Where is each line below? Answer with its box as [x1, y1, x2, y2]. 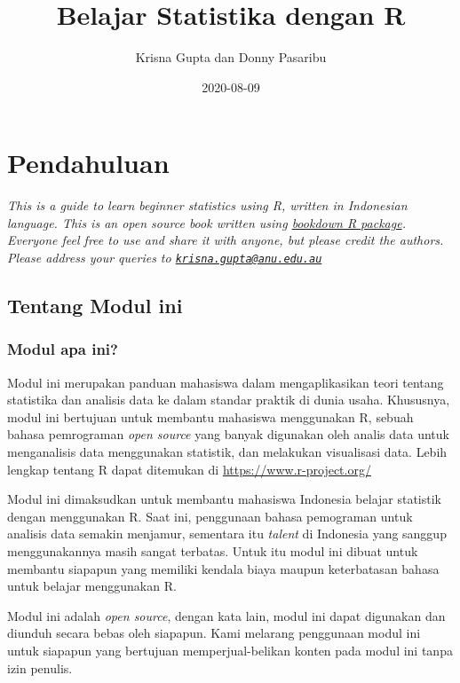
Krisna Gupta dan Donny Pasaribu [135, 48, 327, 67]
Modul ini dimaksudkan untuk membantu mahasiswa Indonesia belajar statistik [7, 490, 442, 508]
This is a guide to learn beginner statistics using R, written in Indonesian [7, 196, 408, 215]
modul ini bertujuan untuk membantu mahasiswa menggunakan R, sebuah [7, 407, 414, 426]
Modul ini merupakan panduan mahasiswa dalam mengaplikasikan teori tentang [7, 373, 444, 391]
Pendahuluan [7, 145, 170, 181]
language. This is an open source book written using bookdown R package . [7, 213, 406, 232]
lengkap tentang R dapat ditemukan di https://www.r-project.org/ [7, 459, 371, 478]
